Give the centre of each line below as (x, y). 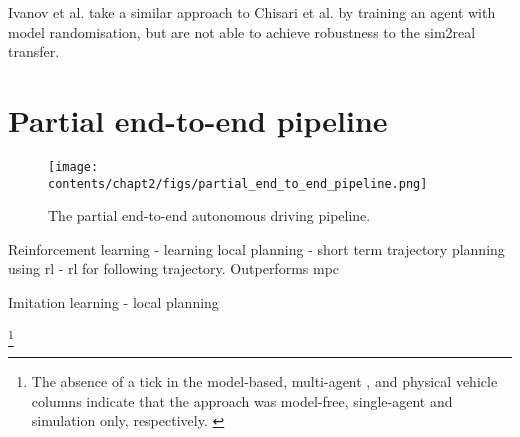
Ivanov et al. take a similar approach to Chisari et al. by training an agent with (252, 12)
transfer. (34, 51)
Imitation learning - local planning (113, 302)
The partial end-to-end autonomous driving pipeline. (209, 215)
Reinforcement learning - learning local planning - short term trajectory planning (256, 248)
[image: (73, 166)
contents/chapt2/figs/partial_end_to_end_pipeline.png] (238, 183)
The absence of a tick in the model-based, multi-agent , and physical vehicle (264, 380)
